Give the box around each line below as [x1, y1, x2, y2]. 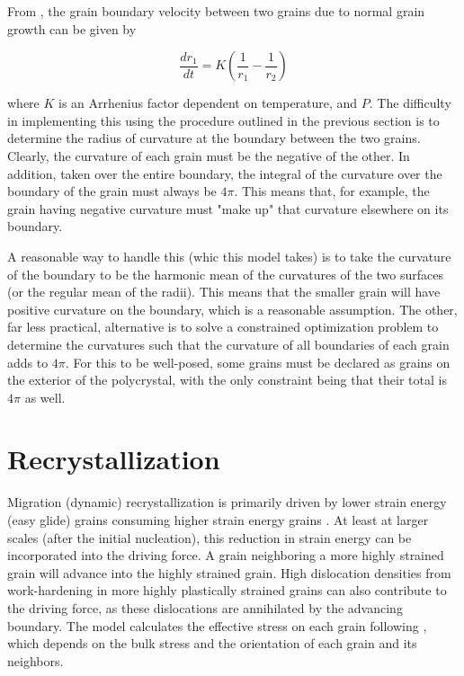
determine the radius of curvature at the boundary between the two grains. [7, 129, 421, 147]
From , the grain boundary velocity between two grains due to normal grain [7, 2, 425, 20]
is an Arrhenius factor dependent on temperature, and [58, 93, 358, 112]
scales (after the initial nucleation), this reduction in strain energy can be [7, 528, 412, 547]
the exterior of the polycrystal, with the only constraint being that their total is [7, 370, 447, 389]
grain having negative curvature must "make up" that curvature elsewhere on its [7, 199, 449, 218]
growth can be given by [7, 19, 137, 38]
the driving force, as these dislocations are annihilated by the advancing [7, 598, 403, 617]
